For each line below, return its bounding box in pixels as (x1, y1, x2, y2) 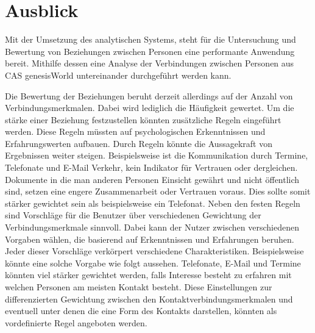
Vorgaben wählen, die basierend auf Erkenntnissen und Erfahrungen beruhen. (5, 232, 294, 245)
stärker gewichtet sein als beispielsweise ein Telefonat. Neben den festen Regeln (5, 196, 300, 209)
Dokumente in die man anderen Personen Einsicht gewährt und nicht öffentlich (5, 173, 300, 185)
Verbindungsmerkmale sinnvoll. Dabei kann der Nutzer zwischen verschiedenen (5, 221, 299, 234)
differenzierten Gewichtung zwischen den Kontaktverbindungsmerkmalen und (5, 292, 293, 305)
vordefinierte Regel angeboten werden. (5, 316, 147, 329)
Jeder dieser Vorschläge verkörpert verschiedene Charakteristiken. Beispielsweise (5, 245, 304, 257)
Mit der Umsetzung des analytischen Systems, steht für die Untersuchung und (5, 33, 296, 46)
